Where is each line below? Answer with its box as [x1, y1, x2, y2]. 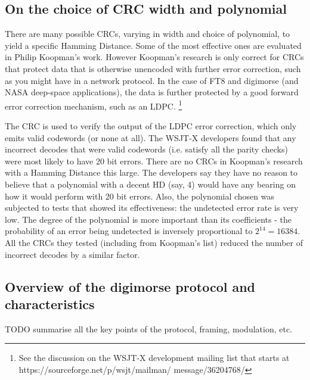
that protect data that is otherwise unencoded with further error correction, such [5, 62, 301, 74]
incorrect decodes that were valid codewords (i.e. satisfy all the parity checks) [5, 143, 288, 155]
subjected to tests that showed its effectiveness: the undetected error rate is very [5, 201, 299, 214]
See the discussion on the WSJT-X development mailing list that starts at [18, 351, 290, 364]
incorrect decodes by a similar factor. [5, 248, 140, 260]
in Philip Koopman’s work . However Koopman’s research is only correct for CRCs [5, 51, 304, 63]
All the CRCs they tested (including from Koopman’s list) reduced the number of [5, 236, 303, 248]
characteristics [5, 294, 95, 313]
